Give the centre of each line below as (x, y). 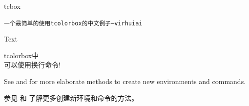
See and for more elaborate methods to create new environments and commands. (125, 81)
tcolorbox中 (21, 55)
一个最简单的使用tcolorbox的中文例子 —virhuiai (73, 23)
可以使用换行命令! (32, 65)
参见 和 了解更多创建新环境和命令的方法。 (71, 97)
